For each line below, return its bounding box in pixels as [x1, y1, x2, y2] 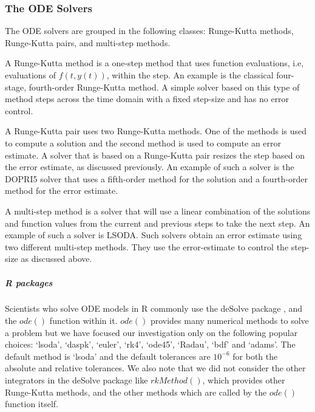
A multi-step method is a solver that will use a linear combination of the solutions [5, 204, 311, 217]
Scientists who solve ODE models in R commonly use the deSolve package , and [5, 302, 303, 315]
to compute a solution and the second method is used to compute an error [5, 136, 282, 149]
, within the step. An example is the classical [106, 69, 274, 81]
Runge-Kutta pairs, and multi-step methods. [5, 36, 171, 49]
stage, [5, 80, 27, 93]
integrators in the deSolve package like [5, 374, 148, 386]
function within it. [49, 314, 118, 327]
